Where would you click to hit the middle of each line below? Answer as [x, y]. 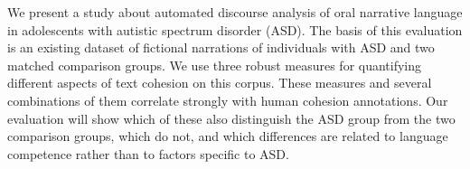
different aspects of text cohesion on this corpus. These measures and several [220, 83]
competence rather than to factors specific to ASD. [148, 153]
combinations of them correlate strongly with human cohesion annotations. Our [228, 100]
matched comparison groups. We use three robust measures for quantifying [215, 65]
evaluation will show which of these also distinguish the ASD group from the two [231, 118]
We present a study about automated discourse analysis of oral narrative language [235, 12]
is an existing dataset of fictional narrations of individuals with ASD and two [221, 47]
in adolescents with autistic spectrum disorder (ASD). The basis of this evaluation [235, 29]
